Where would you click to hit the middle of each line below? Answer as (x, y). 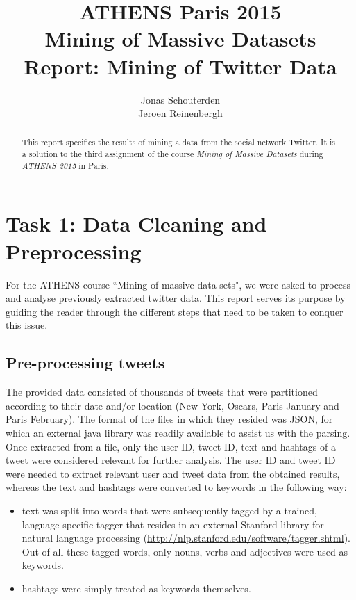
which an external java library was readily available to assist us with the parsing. (178, 432)
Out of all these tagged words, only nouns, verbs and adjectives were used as (185, 551)
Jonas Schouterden (180, 99)
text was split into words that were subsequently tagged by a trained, (169, 510)
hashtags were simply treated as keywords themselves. (136, 588)
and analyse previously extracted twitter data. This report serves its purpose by (176, 298)
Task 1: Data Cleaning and (136, 224)
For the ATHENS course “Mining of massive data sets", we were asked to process (178, 284)
